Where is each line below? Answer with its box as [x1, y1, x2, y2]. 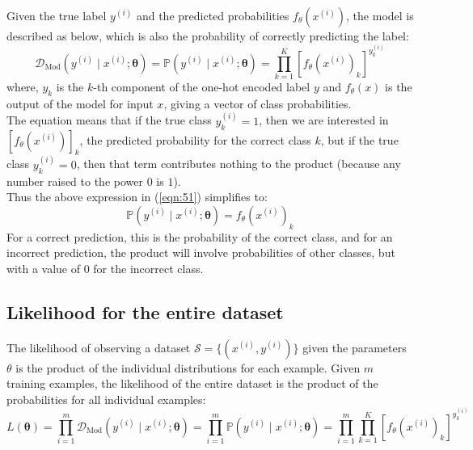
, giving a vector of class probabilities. [163, 95, 352, 111]
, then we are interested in [259, 111, 389, 128]
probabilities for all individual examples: [6, 390, 206, 407]
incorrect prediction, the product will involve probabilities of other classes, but [6, 244, 395, 261]
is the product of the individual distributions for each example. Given [15, 359, 361, 376]
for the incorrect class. [93, 259, 204, 276]
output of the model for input [6, 95, 154, 111]
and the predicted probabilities [136, 7, 289, 23]
